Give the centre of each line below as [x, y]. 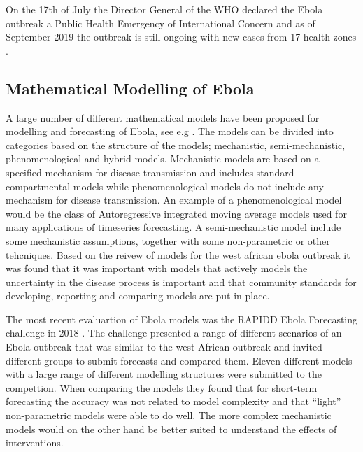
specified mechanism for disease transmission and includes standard [150, 172]
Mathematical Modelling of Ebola [130, 88]
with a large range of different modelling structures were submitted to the [164, 374]
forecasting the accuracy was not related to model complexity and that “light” [173, 401]
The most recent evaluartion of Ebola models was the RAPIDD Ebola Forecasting [182, 319]
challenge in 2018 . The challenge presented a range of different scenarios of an [174, 333]
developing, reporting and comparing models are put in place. [138, 296]
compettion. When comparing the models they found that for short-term [162, 387]
